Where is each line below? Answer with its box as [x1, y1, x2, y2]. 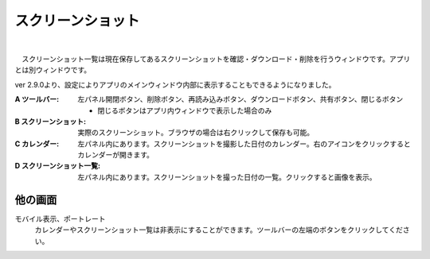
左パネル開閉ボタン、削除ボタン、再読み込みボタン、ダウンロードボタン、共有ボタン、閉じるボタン [77, 95, 404, 104]
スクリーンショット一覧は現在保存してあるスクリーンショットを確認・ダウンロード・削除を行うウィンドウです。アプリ [21, 54, 411, 64]
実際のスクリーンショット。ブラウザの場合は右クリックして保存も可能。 [77, 128, 315, 137]
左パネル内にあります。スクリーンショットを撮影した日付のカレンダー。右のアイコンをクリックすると [77, 139, 412, 149]
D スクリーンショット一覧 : [14, 161, 101, 171]
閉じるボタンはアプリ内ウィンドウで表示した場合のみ [97, 106, 272, 115]
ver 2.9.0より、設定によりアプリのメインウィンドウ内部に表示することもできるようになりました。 [14, 79, 336, 89]
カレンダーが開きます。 [77, 150, 154, 160]
